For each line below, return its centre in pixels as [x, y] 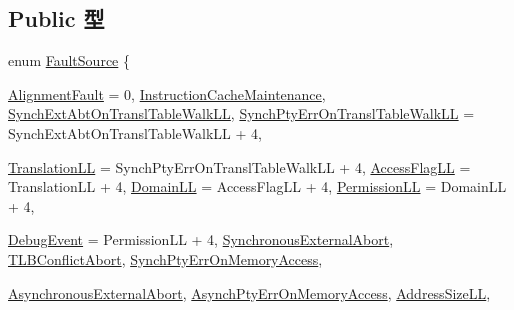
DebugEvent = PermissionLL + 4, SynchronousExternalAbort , [201, 239]
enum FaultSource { [69, 60]
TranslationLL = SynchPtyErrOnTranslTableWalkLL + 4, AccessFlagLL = [239, 166]
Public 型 [56, 18]
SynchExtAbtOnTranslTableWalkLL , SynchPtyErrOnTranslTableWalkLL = [241, 113]
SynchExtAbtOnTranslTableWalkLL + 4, [135, 132]
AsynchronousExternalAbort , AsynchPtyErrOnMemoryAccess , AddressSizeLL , [249, 292]
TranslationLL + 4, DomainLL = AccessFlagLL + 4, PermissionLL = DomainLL [257, 186]
